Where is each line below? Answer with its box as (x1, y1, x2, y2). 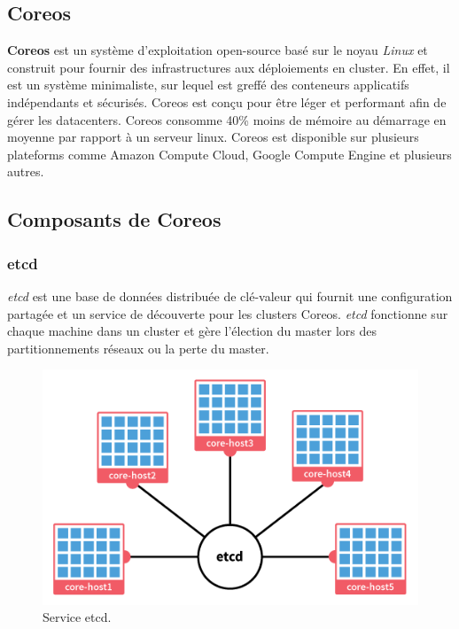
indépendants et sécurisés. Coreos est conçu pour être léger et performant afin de (7, 92, 447, 111)
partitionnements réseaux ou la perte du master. (7, 338, 269, 357)
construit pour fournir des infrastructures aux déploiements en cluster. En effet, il (7, 58, 450, 76)
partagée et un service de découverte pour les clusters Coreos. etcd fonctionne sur (7, 304, 448, 322)
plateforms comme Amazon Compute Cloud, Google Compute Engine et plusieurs (7, 144, 452, 163)
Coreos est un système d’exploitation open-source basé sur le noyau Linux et (7, 41, 428, 59)
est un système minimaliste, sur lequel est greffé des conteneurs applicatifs (7, 75, 409, 94)
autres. (7, 162, 44, 181)
